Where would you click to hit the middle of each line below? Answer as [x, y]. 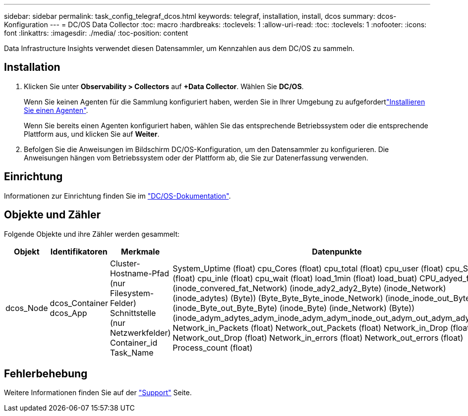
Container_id [134, 342]
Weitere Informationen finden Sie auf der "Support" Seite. [98, 393]
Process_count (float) [213, 347]
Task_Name [132, 352]
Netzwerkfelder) [140, 333]
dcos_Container [79, 303]
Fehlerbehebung [46, 373]
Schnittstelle [133, 313]
